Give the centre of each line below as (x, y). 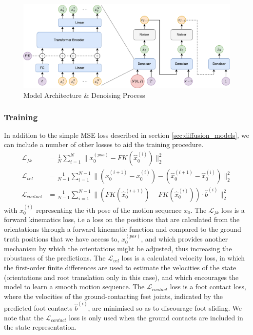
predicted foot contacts (38, 308)
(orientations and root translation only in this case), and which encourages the (121, 277)
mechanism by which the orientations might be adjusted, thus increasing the (118, 248)
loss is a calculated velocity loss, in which (183, 258)
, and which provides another (185, 239)
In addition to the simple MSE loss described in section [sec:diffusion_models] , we (126, 135)
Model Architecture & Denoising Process (84, 95)
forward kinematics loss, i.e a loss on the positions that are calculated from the (122, 219)
